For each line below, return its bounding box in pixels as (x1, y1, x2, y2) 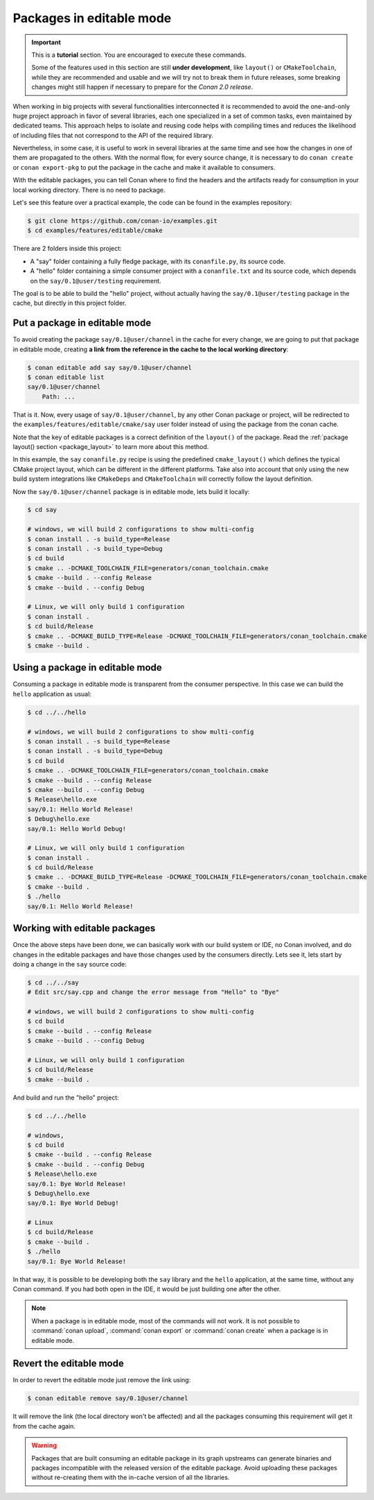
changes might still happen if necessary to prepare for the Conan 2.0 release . (31, 83, 253, 91)
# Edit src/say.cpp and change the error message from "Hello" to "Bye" (27, 988, 280, 996)
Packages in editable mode (12, 10, 172, 26)
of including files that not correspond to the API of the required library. (12, 131, 214, 139)
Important (31, 38, 62, 46)
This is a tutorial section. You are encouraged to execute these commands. (31, 51, 247, 59)
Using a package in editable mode (12, 662, 162, 673)
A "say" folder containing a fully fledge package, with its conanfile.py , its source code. (30, 257, 286, 265)
